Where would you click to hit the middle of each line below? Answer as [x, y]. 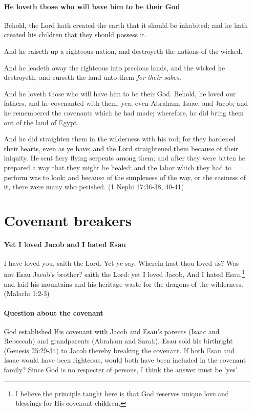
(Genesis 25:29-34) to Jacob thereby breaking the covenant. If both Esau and [119, 350]
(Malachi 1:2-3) [27, 293]
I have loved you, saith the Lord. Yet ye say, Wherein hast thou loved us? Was [121, 263]
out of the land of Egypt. [42, 122]
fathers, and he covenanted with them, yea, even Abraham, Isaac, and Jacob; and [126, 103]
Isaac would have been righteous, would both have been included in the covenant [125, 360]
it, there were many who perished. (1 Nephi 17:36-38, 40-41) [94, 187]
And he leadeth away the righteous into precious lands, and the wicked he [115, 67]
